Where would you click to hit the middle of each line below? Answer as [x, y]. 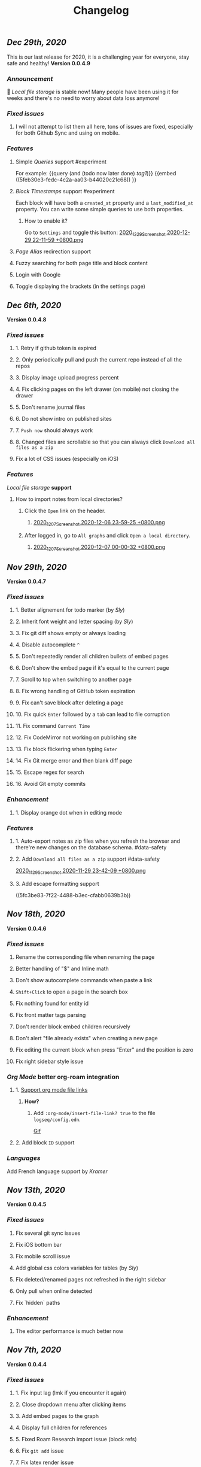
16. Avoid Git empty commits [51, 784]
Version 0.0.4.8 [27, 320]
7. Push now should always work [54, 430]
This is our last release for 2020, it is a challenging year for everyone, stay [98, 57]
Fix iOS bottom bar [39, 1244]
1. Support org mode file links [51, 1090]
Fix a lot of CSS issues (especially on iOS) [67, 459]
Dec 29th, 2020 [37, 42]
